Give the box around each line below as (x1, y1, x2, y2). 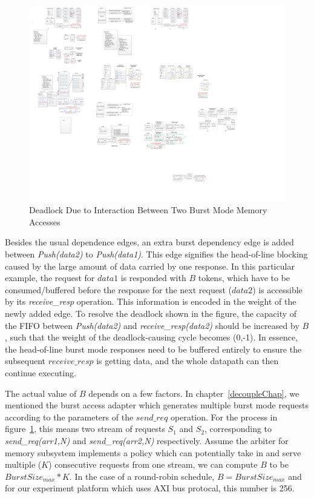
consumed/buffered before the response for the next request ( (5, 283, 232, 296)
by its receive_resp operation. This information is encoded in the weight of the (5, 295, 296, 308)
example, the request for (5, 271, 95, 284)
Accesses (29, 215, 61, 228)
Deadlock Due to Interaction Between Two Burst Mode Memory (29, 204, 267, 216)
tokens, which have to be (198, 271, 290, 284)
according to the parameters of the (5, 410, 134, 423)
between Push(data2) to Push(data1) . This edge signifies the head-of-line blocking (5, 248, 308, 260)
